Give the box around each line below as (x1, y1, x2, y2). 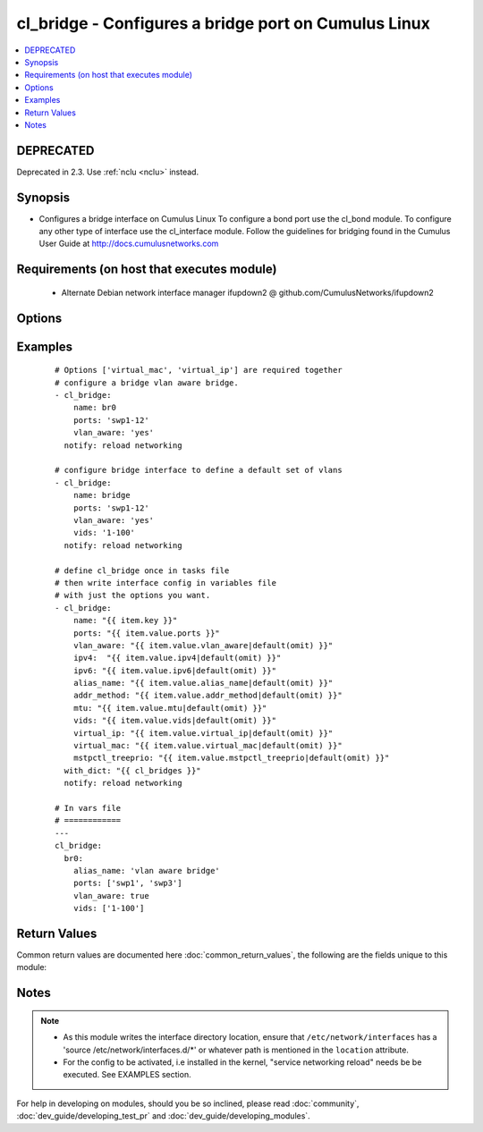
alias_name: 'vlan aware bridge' (72, 866, 221, 875)
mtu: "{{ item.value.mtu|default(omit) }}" (72, 703, 267, 713)
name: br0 (72, 402, 116, 413)
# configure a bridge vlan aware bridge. (55, 377, 239, 388)
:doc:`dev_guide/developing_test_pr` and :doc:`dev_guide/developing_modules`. (16, 1111, 310, 1121)
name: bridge (72, 490, 131, 501)
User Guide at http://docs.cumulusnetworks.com (38, 238, 219, 249)
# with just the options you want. (55, 590, 211, 601)
